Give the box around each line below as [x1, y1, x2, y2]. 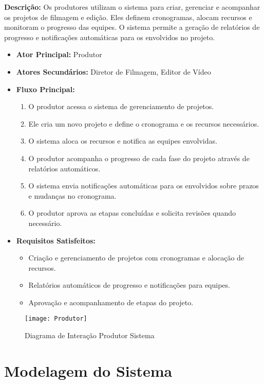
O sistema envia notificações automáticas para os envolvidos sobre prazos [28, 180, 259, 191]
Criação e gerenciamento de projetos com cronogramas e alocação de [28, 252, 244, 263]
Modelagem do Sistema [4, 360, 173, 381]
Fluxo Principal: [16, 83, 75, 94]
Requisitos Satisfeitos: [16, 235, 96, 246]
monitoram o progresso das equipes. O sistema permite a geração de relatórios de [4, 22, 260, 32]
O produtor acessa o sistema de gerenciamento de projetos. [28, 101, 214, 112]
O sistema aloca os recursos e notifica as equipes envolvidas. [28, 135, 217, 146]
